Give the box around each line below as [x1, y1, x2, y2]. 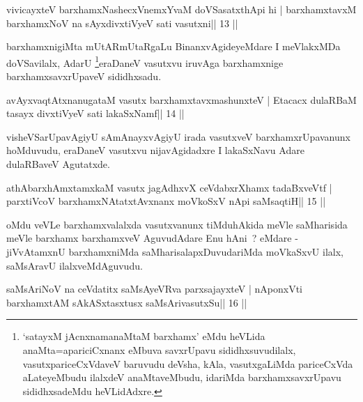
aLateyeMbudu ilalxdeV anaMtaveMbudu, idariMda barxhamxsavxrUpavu [22, 370, 341, 385]
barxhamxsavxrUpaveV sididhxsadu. [6, 69, 162, 84]
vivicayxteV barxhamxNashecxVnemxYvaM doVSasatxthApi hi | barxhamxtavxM [6, 2, 357, 16]
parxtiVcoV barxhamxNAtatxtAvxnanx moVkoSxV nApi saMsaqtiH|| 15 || [6, 194, 326, 208]
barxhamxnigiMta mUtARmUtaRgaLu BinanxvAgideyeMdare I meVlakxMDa [6, 39, 341, 54]
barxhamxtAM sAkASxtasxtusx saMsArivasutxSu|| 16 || [6, 295, 247, 309]
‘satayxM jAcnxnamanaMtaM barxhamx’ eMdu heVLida [22, 329, 265, 343]
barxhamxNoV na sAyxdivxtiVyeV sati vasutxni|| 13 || [6, 15, 238, 30]
